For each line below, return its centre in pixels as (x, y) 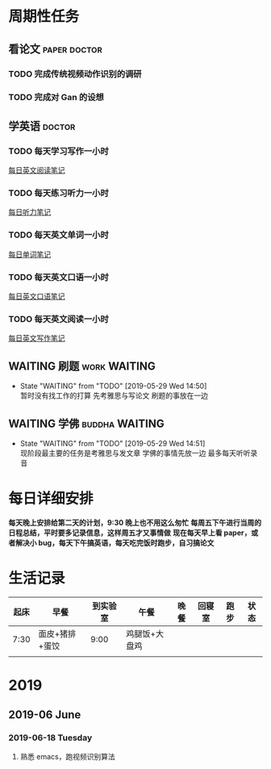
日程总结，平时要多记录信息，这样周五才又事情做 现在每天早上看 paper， (130, 533)
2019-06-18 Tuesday (50, 738)
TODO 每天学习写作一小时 (58, 151)
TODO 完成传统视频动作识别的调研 (75, 73)
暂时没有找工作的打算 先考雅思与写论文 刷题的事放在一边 (114, 395)
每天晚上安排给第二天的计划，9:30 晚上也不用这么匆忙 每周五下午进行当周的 (135, 522)
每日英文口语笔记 (37, 296)
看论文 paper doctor (55, 49)
